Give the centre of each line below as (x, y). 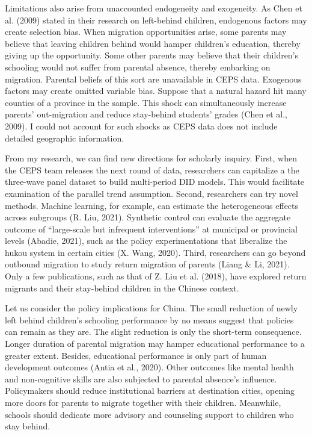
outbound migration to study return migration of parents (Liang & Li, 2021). (147, 264)
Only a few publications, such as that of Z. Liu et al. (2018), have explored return (156, 276)
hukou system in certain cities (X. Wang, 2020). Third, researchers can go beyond (155, 252)
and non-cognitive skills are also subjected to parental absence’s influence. (141, 378)
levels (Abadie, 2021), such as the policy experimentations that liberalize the (146, 241)
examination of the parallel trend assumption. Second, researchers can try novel (151, 193)
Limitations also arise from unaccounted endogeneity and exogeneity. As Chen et (154, 8)
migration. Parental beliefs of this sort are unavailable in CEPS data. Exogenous (153, 79)
